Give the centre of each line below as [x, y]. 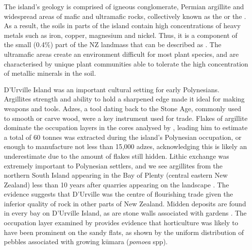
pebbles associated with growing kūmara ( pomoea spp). [86, 242]
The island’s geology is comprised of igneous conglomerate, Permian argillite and [124, 6]
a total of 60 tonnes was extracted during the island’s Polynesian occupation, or [123, 137]
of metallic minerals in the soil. [50, 73]
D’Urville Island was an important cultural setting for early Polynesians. [112, 89]
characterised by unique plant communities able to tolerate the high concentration [126, 63]
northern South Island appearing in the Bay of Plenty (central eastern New [116, 175]
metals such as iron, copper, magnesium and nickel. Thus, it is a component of [121, 35]
